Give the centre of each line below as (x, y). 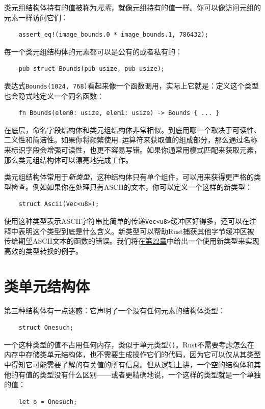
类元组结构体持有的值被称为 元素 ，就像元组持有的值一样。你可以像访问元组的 (132, 7)
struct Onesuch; (46, 328)
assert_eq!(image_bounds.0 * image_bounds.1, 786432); (113, 35)
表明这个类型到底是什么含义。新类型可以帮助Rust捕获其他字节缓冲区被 (136, 231)
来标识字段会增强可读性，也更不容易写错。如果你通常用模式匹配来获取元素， (132, 150)
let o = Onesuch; (48, 402)
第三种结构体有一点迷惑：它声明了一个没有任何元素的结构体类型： (115, 310)
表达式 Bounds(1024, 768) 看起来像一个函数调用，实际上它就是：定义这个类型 (131, 85)
